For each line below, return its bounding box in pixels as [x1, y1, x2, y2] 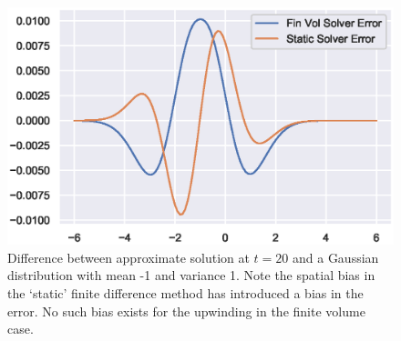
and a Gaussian [292, 247, 379, 266]
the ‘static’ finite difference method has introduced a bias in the [7, 284, 364, 303]
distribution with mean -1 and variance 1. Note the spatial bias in [7, 266, 375, 285]
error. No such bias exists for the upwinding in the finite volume [7, 301, 365, 320]
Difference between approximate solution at [7, 247, 250, 266]
